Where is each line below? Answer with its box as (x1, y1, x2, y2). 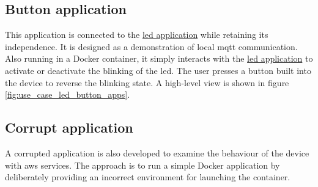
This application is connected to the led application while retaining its (5, 28, 268, 41)
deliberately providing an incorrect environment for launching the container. (5, 170, 290, 183)
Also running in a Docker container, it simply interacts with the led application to (5, 52, 313, 65)
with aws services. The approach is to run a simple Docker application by (5, 158, 280, 171)
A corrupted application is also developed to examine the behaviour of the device (5, 146, 309, 159)
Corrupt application (5, 118, 133, 137)
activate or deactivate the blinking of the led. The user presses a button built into (5, 64, 311, 76)
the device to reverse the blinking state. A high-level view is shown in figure (5, 76, 289, 89)
